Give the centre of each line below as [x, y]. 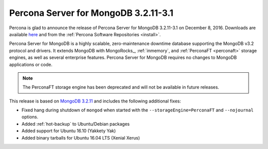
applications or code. [31, 64]
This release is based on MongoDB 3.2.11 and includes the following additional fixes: [95, 101]
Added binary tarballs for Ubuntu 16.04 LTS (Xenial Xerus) [81, 138]
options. [30, 117]
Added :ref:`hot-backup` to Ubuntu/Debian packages [76, 124]
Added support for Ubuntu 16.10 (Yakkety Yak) [69, 131]
